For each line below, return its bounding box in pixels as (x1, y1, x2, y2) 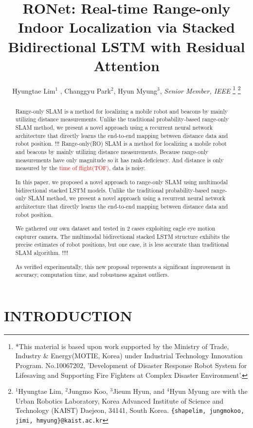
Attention (93, 55, 160, 75)
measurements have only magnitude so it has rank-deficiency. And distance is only (15, 156, 224, 164)
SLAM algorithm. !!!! (15, 249, 69, 257)
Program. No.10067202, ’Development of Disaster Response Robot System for (15, 360, 247, 370)
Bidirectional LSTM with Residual (8, 36, 245, 56)
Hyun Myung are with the (169, 386, 248, 396)
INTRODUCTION (4, 305, 133, 325)
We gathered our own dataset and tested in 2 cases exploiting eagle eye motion (15, 224, 216, 233)
